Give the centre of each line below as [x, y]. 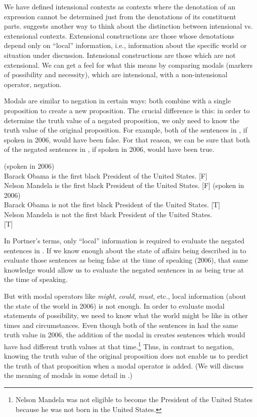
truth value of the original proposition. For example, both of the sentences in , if [126, 130]
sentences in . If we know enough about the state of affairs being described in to [125, 250]
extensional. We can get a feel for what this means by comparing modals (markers [128, 65]
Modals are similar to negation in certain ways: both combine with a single [117, 101]
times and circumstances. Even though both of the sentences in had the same [121, 325]
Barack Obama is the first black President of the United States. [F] [106, 175]
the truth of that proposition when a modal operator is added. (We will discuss [124, 365]
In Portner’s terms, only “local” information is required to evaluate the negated [124, 241]
